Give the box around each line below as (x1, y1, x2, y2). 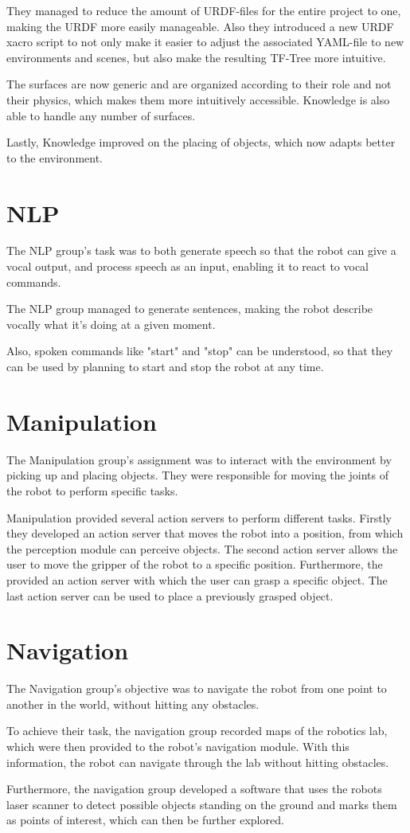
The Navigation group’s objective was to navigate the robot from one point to (6, 680, 387, 697)
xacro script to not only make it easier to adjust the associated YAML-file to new (6, 33, 404, 50)
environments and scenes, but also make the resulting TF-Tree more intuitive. (6, 49, 386, 65)
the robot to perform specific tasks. (6, 482, 178, 499)
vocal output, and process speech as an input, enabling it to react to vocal (6, 258, 369, 275)
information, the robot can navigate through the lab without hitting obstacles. (6, 753, 389, 770)
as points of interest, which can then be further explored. (6, 811, 284, 828)
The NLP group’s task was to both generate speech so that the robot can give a (6, 242, 396, 259)
